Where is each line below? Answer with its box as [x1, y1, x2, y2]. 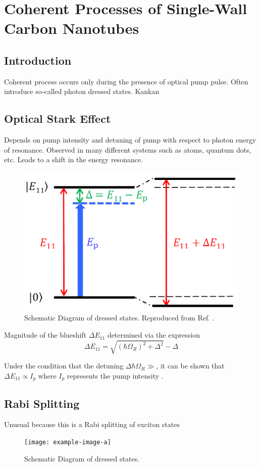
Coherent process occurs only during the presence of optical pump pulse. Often [4, 76, 248, 86]
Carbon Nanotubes [4, 18, 139, 38]
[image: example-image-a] [24, 439, 111, 446]
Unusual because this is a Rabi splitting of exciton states [4, 419, 180, 430]
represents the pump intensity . [67, 370, 164, 381]
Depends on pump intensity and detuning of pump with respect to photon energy [4, 134, 256, 145]
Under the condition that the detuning [4, 360, 124, 371]
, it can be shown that [156, 360, 225, 371]
